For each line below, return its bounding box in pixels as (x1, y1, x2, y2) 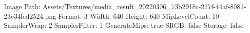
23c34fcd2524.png (4, 11, 56, 21)
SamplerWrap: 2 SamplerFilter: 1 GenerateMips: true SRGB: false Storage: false (4, 20, 244, 30)
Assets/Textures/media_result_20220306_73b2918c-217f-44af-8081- (42, 1, 246, 11)
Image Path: (4, 1, 40, 11)
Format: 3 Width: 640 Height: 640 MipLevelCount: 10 (58, 11, 219, 21)
